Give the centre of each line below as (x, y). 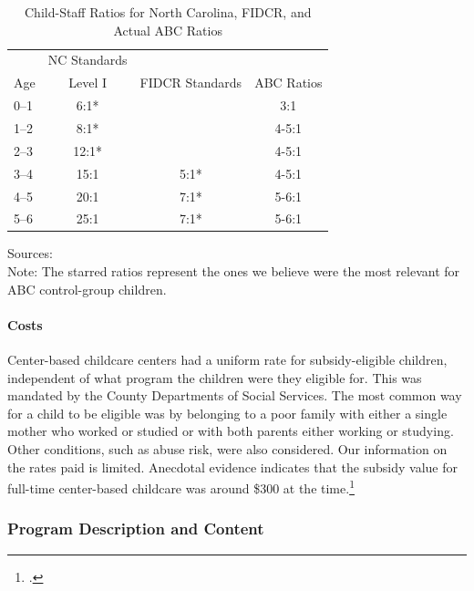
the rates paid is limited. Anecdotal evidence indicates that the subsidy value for (232, 467)
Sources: (30, 253)
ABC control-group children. (87, 289)
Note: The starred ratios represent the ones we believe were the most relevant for (234, 271)
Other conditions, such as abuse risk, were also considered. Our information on (227, 448)
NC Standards (88, 60)
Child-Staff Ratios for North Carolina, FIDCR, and (168, 12)
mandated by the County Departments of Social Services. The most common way (235, 395)
